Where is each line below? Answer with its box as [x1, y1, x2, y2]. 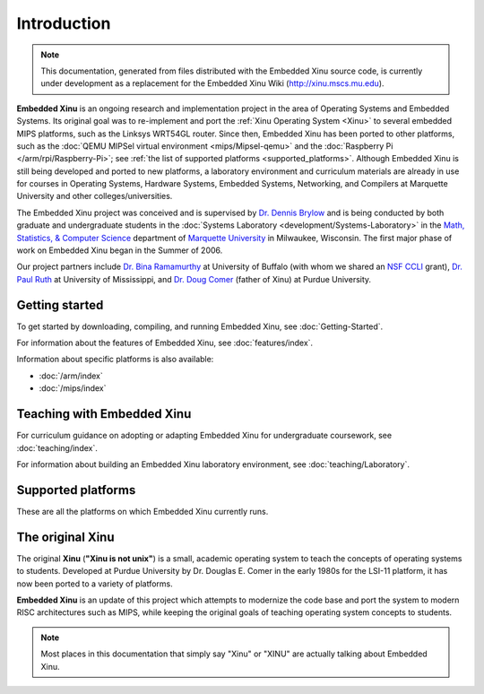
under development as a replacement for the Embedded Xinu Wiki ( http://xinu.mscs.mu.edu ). [40, 78, 385, 89]
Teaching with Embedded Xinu [16, 406, 192, 421]
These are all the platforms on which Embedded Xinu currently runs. [16, 506, 269, 516]
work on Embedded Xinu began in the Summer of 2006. [16, 245, 223, 256]
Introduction [16, 13, 111, 33]
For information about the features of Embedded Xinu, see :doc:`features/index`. [16, 337, 314, 349]
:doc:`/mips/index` [39, 383, 107, 394]
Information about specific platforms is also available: [16, 354, 214, 365]
